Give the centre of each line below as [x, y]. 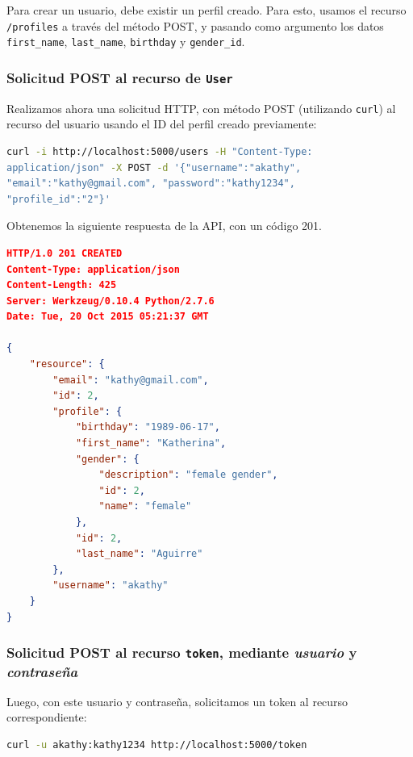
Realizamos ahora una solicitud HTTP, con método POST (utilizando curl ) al [201, 108]
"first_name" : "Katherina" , [151, 443]
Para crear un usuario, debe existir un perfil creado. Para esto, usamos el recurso [206, 10]
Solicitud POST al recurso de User [120, 77]
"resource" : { [67, 364]
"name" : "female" [145, 506]
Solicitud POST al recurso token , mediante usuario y [182, 652]
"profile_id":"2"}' [58, 199]
